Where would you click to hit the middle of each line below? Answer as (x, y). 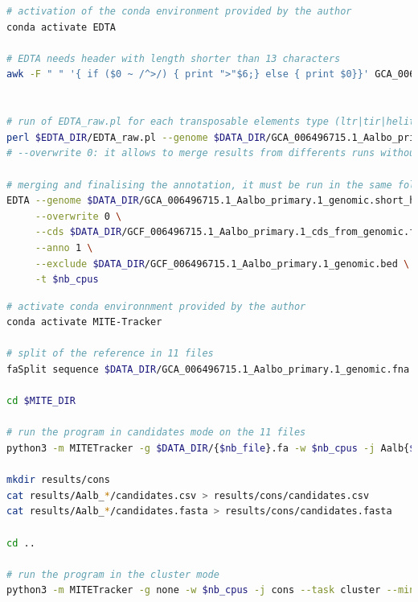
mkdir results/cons (58, 480)
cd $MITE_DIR (41, 401)
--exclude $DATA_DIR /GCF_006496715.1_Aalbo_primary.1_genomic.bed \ (222, 264)
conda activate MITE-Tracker (84, 322)
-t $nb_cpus (67, 280)
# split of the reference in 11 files (110, 354)
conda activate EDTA (61, 27)
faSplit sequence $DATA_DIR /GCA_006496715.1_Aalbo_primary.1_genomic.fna (208, 370)
